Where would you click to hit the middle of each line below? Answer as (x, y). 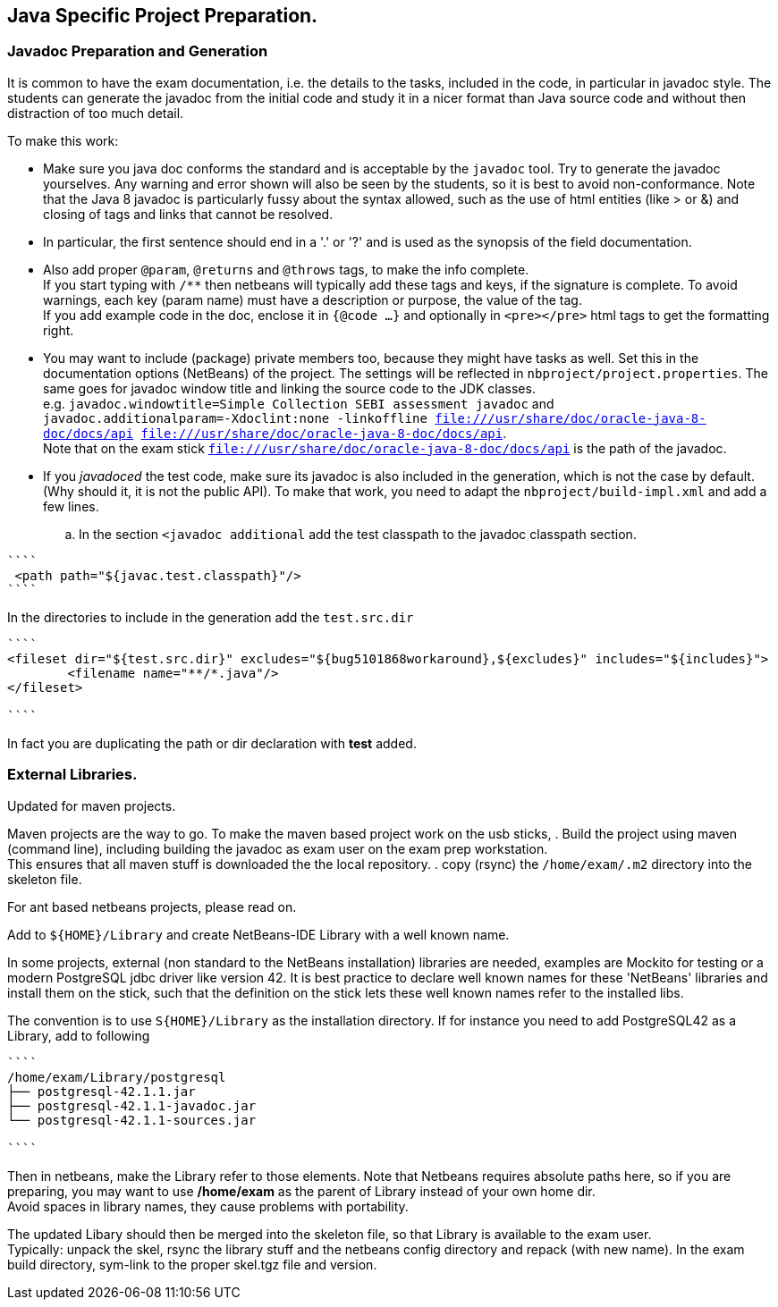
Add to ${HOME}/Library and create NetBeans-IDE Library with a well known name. (258, 934)
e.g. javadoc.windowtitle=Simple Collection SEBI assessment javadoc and (299, 403)
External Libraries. (72, 775)
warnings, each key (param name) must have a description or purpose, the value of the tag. (313, 299)
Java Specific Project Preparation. (163, 16)
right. (59, 330)
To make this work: (63, 140)
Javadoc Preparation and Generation (138, 51)
